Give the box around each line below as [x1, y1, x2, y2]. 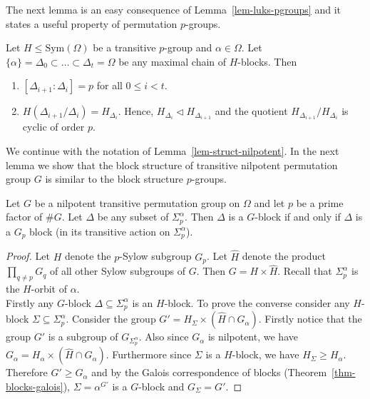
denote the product [242, 248, 326, 263]
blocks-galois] [6, 378, 63, 393]
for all [96, 78, 123, 93]
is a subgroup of [48, 329, 118, 344]
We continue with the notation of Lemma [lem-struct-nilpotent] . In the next [6, 143, 339, 158]
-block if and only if [255, 209, 341, 224]
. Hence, [118, 103, 154, 118]
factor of [6, 209, 43, 224]
